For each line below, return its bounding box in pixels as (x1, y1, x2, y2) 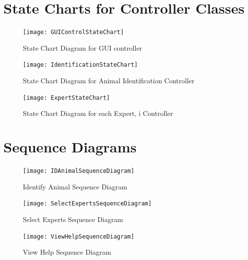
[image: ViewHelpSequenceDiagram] (23, 233, 135, 240)
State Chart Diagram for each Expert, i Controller (23, 108, 173, 118)
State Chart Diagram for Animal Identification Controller (23, 75, 195, 86)
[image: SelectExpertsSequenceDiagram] (23, 200, 152, 207)
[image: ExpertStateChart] (23, 94, 110, 101)
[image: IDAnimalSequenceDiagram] (23, 167, 135, 174)
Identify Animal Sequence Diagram (23, 181, 127, 191)
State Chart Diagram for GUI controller (23, 42, 142, 53)
